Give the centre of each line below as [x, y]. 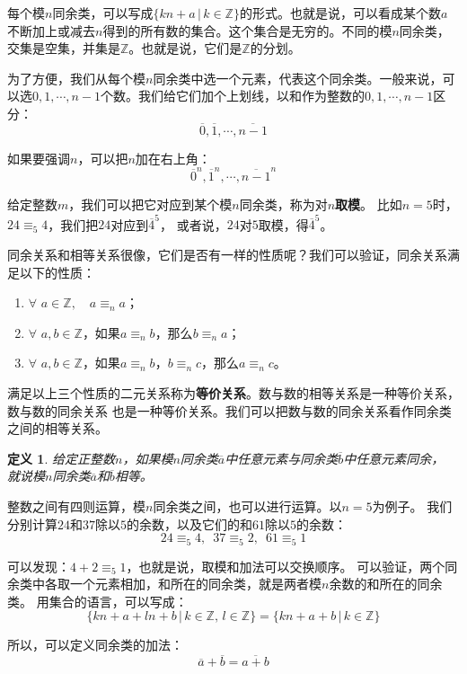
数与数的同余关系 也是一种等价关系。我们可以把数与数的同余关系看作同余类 [229, 410]
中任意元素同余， [394, 458]
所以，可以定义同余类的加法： [95, 645]
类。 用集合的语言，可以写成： [97, 601]
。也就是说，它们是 [185, 48]
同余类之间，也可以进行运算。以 [247, 505]
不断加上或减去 [51, 30]
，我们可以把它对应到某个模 [150, 204]
